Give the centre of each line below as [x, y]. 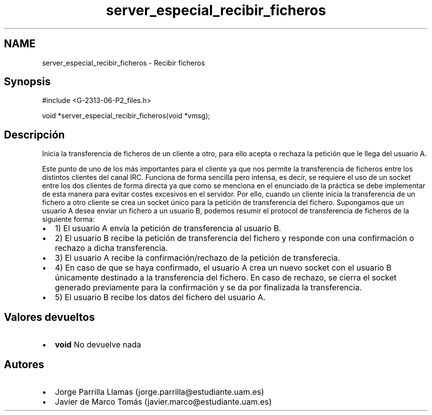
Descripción [35, 135]
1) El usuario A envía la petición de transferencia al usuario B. [168, 228]
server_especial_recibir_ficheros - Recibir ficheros [124, 63]
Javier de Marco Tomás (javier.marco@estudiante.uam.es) [163, 401]
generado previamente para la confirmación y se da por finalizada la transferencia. [208, 288]
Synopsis [27, 82]
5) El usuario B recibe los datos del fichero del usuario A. [160, 297]
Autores [24, 364]
